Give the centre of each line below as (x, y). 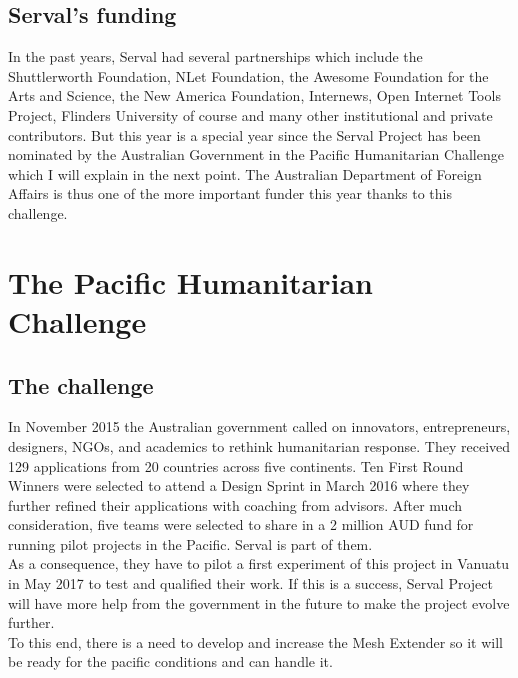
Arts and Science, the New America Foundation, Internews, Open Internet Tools (254, 95)
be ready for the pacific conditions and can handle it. (170, 661)
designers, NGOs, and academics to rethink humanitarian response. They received (259, 445)
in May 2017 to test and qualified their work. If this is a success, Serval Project (250, 583)
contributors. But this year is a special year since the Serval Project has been (244, 134)
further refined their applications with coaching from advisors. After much (235, 504)
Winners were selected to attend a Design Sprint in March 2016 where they (239, 485)
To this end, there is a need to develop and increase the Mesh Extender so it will (255, 641)
